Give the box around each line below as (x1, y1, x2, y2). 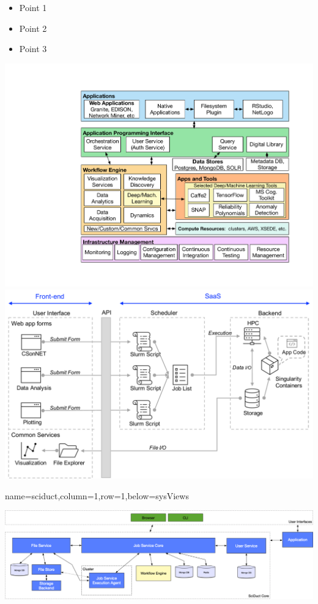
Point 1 (19, 1, 47, 13)
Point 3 (19, 42, 47, 55)
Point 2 (19, 21, 47, 34)
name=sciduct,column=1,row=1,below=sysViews (5, 489, 189, 502)
